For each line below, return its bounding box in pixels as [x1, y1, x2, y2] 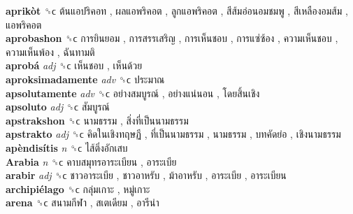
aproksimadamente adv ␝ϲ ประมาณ [6, 71, 165, 86]
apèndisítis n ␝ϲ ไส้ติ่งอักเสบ [6, 140, 128, 155]
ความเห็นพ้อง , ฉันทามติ [6, 44, 95, 59]
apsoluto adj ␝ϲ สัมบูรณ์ [6, 99, 110, 114]
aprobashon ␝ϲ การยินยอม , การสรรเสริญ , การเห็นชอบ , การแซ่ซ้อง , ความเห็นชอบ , [6, 31, 338, 45]
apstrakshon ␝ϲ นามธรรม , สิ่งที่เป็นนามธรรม [6, 113, 189, 127]
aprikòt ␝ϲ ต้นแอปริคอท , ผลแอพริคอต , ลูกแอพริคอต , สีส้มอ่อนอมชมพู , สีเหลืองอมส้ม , [6, 3, 348, 17]
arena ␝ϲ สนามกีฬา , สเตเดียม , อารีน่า [6, 195, 159, 210]
